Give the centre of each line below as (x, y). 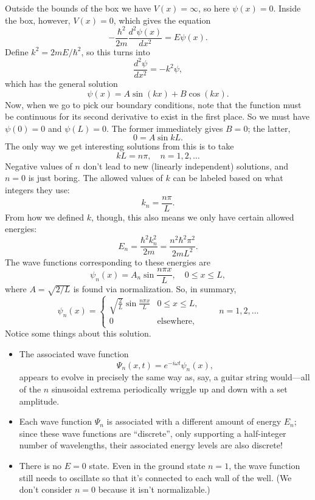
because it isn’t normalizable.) (154, 489)
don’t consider (46, 489)
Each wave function (55, 421)
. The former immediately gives (164, 128)
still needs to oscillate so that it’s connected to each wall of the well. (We (155, 477)
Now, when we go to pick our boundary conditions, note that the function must (153, 104)
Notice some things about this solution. (78, 333)
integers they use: (37, 190)
